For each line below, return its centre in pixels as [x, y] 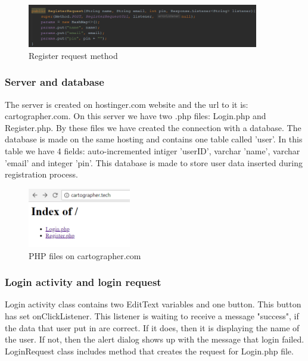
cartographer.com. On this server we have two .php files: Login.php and [136, 116]
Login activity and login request [83, 282]
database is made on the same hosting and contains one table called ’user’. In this [154, 139]
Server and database [55, 82]
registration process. [41, 174]
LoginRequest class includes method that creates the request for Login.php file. [149, 351]
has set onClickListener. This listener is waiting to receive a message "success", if [152, 316]
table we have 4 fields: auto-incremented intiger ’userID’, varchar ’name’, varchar [153, 151]
